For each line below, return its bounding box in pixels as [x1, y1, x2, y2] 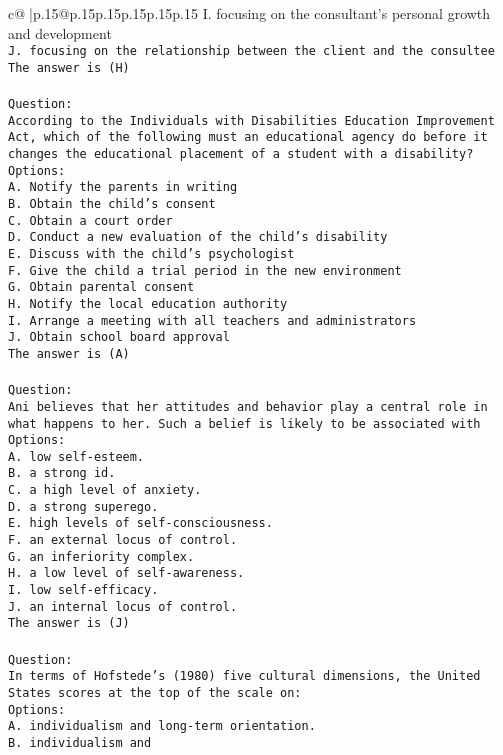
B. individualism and [8, 735, 152, 750]
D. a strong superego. [8, 499, 159, 514]
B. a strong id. [8, 466, 116, 481]
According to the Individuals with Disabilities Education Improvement [8, 113, 495, 128]
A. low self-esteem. [8, 449, 145, 464]
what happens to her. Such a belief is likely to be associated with [8, 416, 481, 431]
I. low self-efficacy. [8, 583, 159, 598]
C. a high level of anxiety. [8, 483, 202, 498]
